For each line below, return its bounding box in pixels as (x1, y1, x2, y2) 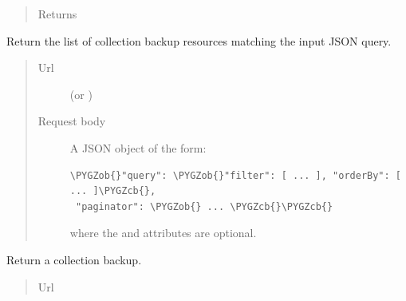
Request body (37, 113, 106, 129)
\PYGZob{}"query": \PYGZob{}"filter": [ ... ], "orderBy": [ (69, 169, 402, 181)
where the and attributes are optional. (69, 224, 257, 241)
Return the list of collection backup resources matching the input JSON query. (6, 32, 392, 49)
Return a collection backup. (6, 251, 142, 267)
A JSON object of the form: (69, 139, 207, 156)
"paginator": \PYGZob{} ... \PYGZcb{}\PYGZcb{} (75, 200, 333, 212)
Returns (37, 6, 77, 22)
